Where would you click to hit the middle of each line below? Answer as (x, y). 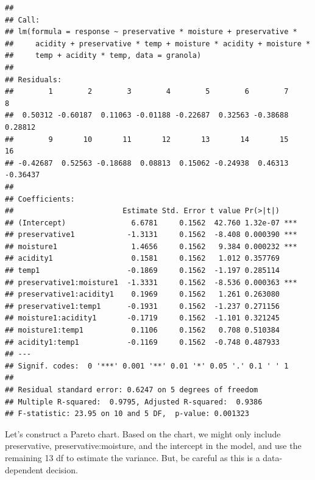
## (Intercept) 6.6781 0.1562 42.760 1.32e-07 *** (151, 223)
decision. (62, 469)
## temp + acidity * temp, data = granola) (103, 56)
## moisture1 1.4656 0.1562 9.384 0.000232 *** (151, 246)
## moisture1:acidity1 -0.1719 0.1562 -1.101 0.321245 (143, 318)
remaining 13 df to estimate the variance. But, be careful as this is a (133, 457)
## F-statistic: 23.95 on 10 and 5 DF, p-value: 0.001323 (127, 414)
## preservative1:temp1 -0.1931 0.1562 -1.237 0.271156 (143, 306)
